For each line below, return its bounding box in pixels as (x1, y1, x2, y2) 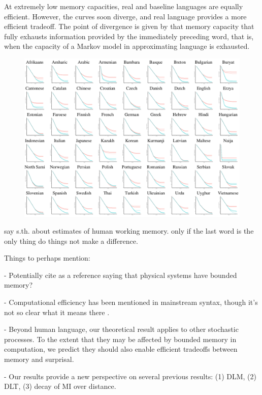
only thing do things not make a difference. (4, 235, 138, 246)
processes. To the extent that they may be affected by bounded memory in (4, 333, 237, 344)
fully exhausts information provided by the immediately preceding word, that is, (4, 31, 254, 41)
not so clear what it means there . (4, 306, 110, 317)
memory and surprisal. (4, 354, 74, 364)
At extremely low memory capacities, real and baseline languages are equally (4, 1, 243, 11)
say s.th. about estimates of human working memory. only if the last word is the (4, 225, 254, 236)
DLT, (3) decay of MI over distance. (4, 381, 116, 391)
